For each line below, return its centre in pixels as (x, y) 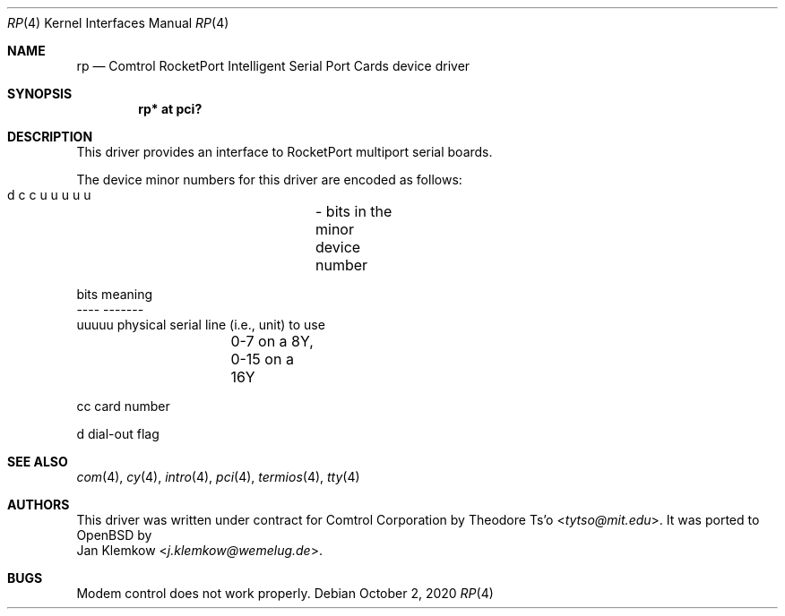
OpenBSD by (114, 535)
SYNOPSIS (40, 94)
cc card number (123, 406)
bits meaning (115, 294)
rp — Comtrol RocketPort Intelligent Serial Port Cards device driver (273, 66)
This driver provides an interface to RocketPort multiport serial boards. (285, 152)
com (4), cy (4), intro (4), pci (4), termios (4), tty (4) (218, 477)
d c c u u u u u (49, 195)
